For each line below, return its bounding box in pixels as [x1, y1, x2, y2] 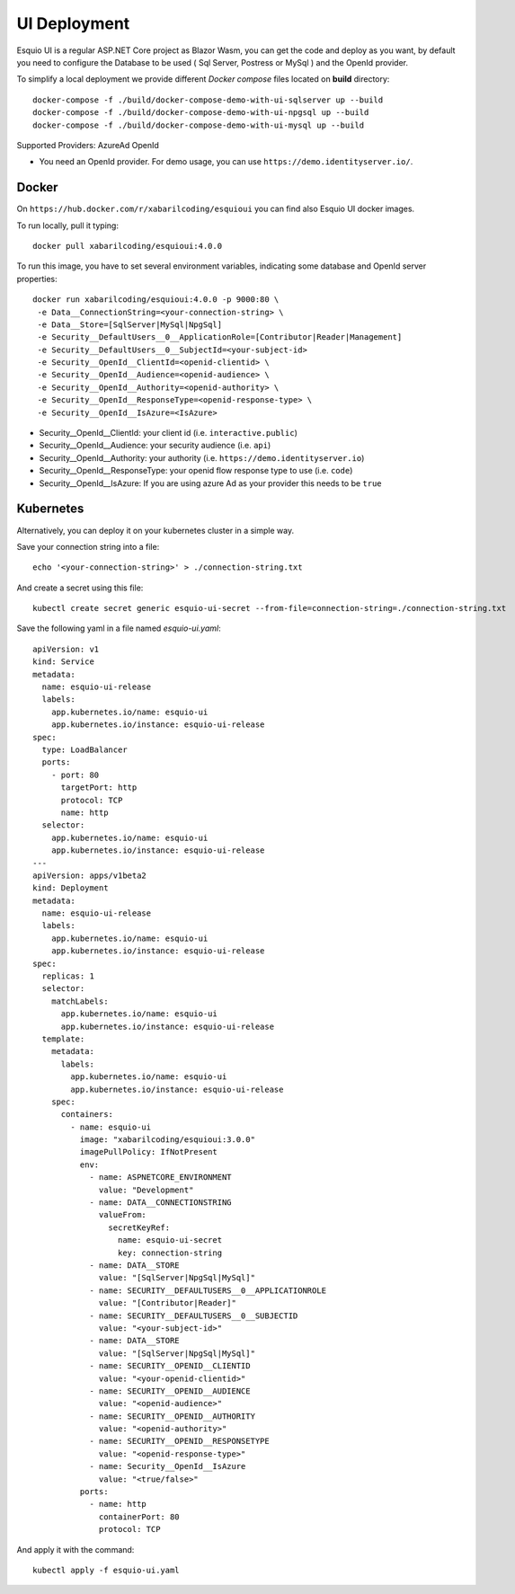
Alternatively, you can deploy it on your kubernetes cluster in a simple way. [16, 525, 295, 536]
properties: [16, 273, 58, 284]
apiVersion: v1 [32, 643, 100, 654]
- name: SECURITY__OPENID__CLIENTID [89, 1361, 251, 1371]
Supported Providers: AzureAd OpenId [16, 139, 159, 150]
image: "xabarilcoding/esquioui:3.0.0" [79, 1135, 256, 1145]
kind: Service [32, 657, 94, 667]
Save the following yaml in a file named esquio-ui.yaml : [16, 623, 221, 633]
